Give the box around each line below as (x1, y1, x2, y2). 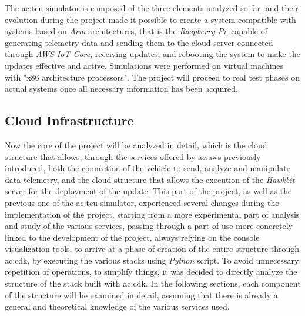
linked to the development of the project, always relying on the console (5, 231, 260, 243)
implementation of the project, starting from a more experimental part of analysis (5, 208, 300, 220)
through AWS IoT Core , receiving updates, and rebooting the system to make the (5, 48, 300, 60)
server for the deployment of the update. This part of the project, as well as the (5, 185, 292, 197)
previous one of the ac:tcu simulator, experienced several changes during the (5, 196, 279, 208)
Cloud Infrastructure (5, 111, 134, 129)
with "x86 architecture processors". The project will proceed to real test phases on (5, 71, 300, 83)
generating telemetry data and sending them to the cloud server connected (5, 36, 273, 48)
